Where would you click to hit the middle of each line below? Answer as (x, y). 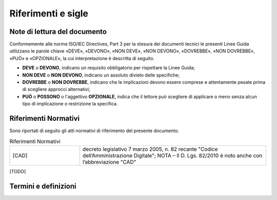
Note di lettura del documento (58, 32)
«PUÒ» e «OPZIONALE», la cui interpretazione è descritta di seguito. (82, 58)
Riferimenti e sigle (49, 13)
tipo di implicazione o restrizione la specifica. (70, 104)
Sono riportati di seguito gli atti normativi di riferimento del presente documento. (94, 131)
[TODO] (18, 171)
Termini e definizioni (43, 186)
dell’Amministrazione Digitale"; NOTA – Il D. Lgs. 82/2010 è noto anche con (172, 155)
